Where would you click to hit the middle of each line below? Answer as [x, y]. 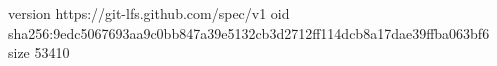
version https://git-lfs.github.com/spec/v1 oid [149, 13]
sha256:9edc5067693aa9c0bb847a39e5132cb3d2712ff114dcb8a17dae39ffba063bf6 [249, 32]
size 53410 [39, 52]
